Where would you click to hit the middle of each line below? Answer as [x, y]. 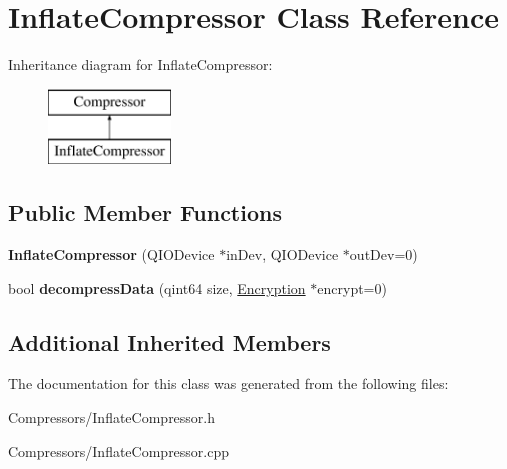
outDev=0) [383, 254]
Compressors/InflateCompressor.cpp [119, 450]
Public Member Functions [145, 212]
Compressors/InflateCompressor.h [112, 417]
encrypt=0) [352, 287]
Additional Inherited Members [169, 341]
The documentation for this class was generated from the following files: [228, 383]
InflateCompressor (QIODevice [111, 254]
